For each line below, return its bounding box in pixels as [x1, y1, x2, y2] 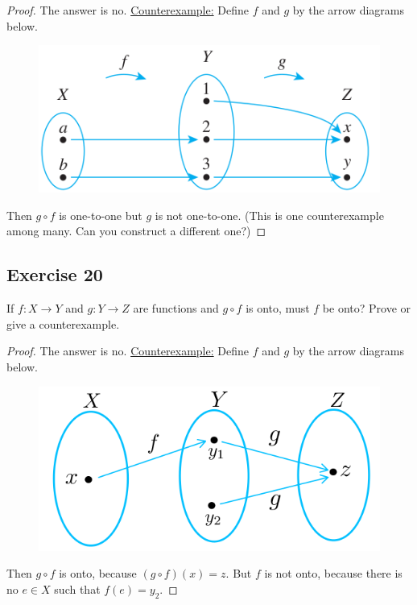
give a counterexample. [6, 315, 120, 332]
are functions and [133, 300, 219, 317]
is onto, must [246, 300, 310, 317]
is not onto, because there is [264, 565, 403, 582]
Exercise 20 [6, 262, 103, 287]
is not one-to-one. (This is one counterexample [155, 206, 384, 223]
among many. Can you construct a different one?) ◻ [6, 222, 266, 239]
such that [54, 580, 101, 597]
